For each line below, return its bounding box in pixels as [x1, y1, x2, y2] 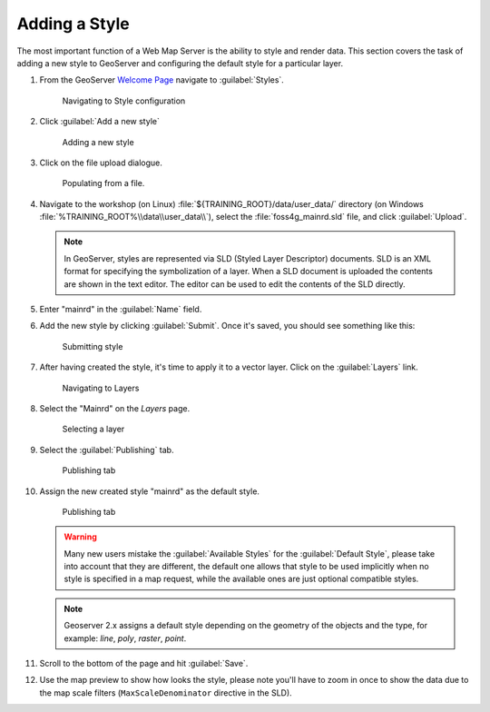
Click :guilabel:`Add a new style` [39, 116, 161, 127]
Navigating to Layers [62, 382, 140, 393]
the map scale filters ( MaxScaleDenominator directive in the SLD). [39, 687, 292, 698]
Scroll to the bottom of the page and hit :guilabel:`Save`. [39, 658, 249, 669]
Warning [64, 531, 97, 542]
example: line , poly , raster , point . [64, 632, 187, 644]
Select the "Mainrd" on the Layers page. [39, 402, 191, 413]
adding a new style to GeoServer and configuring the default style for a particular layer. [16, 57, 344, 68]
